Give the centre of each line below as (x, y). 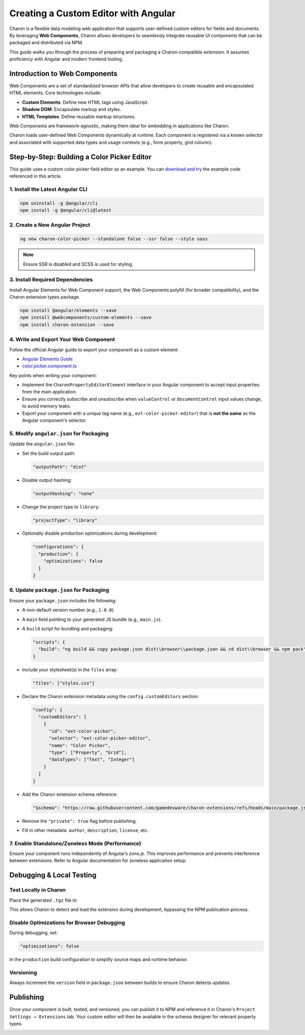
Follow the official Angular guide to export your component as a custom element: (94, 350)
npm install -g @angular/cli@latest (66, 210)
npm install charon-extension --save (67, 325)
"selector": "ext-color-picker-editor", (100, 738)
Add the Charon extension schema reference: (70, 794)
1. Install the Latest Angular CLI (48, 189)
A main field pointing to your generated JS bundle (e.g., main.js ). (92, 619)
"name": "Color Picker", (80, 745)
